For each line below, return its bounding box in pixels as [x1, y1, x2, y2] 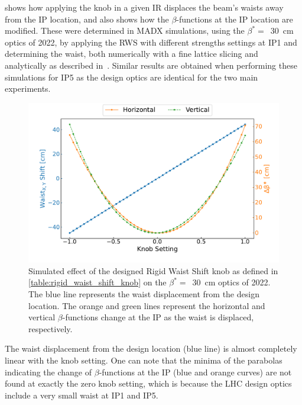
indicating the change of [5, 365, 92, 378]
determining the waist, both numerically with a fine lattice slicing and [5, 47, 258, 60]
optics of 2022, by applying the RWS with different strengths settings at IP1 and [5, 36, 297, 48]
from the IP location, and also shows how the [5, 12, 169, 25]
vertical [28, 311, 56, 323]
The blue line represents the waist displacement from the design [28, 288, 259, 300]
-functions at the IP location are [176, 12, 293, 25]
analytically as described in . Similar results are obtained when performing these [5, 59, 297, 71]
